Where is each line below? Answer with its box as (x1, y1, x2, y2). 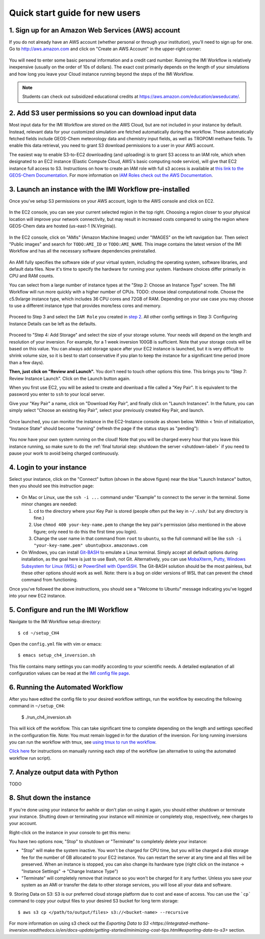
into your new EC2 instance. (9, 593, 66, 599)
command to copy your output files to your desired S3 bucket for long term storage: (9, 898, 179, 904)
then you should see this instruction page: (9, 483, 94, 489)
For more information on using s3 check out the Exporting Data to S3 (9, 920, 149, 926)
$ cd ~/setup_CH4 (18, 630, 59, 636)
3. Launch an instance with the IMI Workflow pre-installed (9, 185, 190, 193)
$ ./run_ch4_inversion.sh (21, 714, 72, 720)
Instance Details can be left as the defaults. (9, 320, 97, 327)
